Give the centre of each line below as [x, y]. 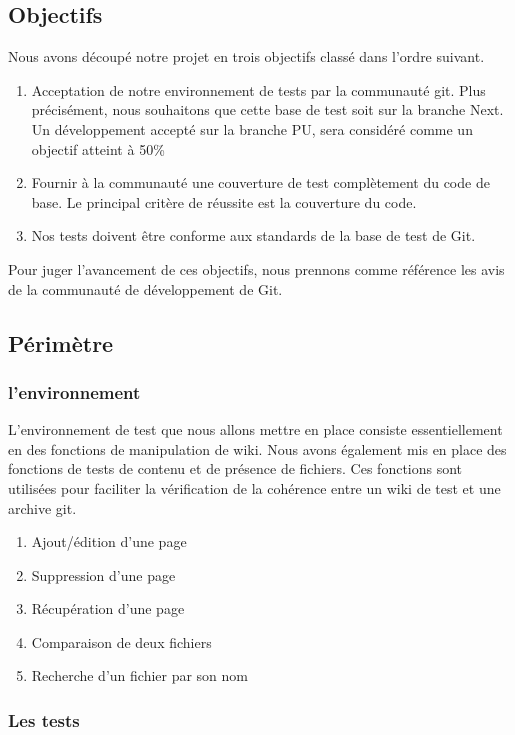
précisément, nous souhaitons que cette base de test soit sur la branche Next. [267, 109]
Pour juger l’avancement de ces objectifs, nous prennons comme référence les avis [256, 268]
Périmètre [61, 342]
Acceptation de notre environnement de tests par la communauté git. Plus [258, 89]
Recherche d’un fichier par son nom [140, 675]
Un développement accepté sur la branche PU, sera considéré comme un [252, 128]
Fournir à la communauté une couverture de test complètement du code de [260, 182]
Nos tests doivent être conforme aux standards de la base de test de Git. [253, 235]
